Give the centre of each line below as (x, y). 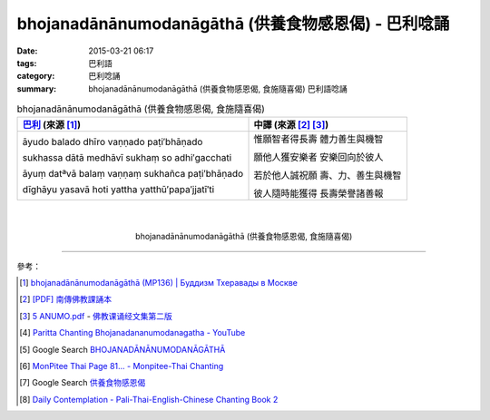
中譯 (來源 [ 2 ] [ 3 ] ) (291, 125)
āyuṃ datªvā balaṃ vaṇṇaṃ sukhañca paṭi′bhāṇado (133, 174)
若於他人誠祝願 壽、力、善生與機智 (328, 175)
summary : (37, 88)
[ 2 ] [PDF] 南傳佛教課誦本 (66, 299)
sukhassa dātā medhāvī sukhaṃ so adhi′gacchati (127, 158)
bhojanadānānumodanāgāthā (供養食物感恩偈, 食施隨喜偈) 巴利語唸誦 (218, 88)
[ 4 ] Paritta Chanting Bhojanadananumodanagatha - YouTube (132, 333)
